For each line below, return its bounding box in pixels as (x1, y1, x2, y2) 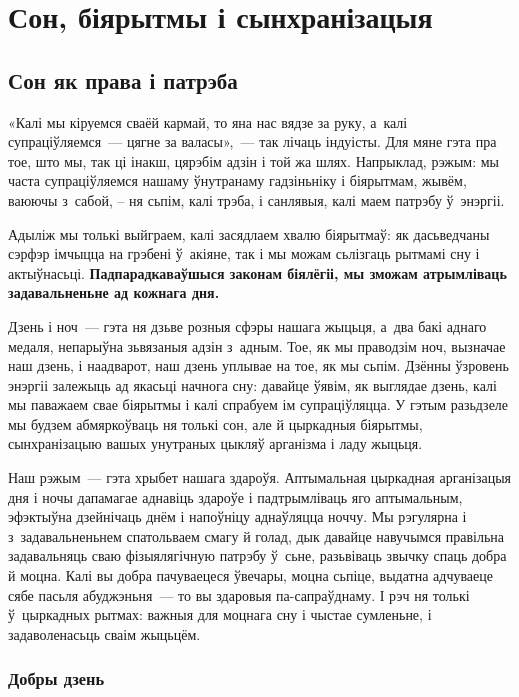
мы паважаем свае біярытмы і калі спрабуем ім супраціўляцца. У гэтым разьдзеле (8, 394, 509, 415)
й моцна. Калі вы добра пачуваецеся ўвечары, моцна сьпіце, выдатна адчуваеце (8, 565, 493, 586)
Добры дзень (8, 666, 105, 691)
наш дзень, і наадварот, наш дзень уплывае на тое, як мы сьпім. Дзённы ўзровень (8, 355, 509, 376)
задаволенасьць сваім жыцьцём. (8, 623, 201, 644)
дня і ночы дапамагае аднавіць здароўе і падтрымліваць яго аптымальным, (8, 486, 463, 507)
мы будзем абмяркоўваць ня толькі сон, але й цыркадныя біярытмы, (8, 413, 423, 434)
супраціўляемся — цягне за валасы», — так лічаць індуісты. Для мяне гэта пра (8, 131, 497, 152)
